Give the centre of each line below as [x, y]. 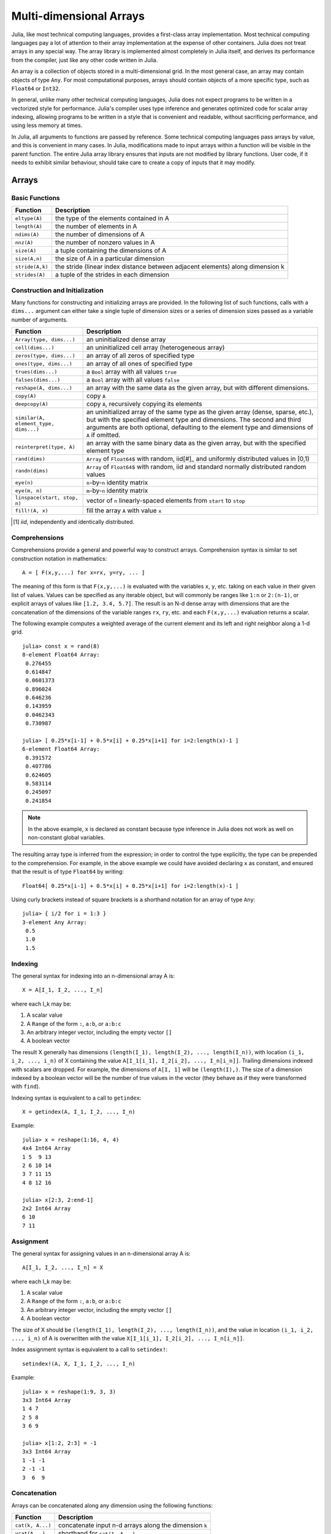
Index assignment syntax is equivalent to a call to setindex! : [89, 1349]
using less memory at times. [47, 125]
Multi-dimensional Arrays [78, 16]
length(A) [29, 226]
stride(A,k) [32, 267]
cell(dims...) [35, 348]
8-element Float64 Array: [61, 655]
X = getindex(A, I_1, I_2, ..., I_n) [79, 1112]
